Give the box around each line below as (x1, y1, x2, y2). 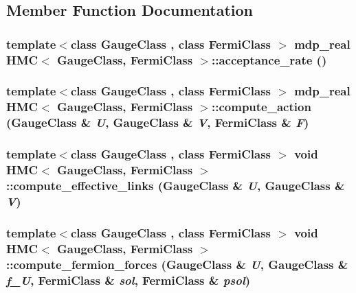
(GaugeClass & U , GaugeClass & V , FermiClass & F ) (6, 114, 309, 131)
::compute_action (212, 98, 311, 115)
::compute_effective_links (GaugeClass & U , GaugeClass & (6, 177, 345, 194)
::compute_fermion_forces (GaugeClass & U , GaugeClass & (6, 255, 348, 272)
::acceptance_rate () (212, 51, 327, 68)
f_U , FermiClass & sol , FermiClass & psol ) (6, 271, 251, 288)
